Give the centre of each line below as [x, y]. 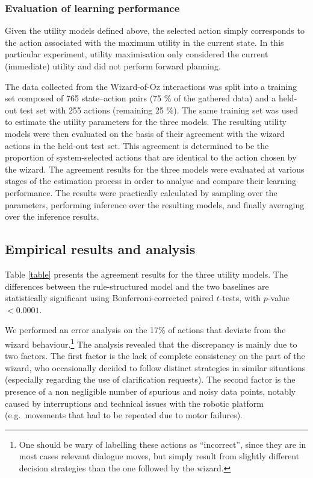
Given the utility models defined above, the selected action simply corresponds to [155, 30]
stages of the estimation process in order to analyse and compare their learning [151, 181]
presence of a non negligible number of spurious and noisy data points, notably [150, 391]
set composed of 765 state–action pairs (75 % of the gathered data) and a [141, 98]
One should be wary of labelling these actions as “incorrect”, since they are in [163, 444]
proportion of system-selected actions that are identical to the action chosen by [151, 157]
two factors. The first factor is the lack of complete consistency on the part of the [155, 356]
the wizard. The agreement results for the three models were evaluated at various [155, 169]
